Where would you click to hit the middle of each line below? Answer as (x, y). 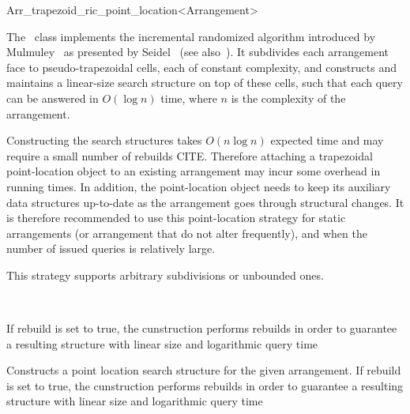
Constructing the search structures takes (104, 140)
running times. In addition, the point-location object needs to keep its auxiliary (199, 186)
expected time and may (327, 140)
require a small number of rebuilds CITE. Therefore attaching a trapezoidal (190, 155)
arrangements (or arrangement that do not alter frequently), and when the (187, 233)
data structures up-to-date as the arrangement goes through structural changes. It (205, 202)
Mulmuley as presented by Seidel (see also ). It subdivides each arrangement (197, 52)
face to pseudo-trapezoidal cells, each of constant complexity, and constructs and (201, 67)
